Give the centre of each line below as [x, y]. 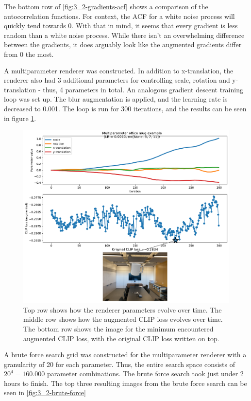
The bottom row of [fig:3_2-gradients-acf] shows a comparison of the [106, 6]
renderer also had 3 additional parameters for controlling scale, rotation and [117, 80]
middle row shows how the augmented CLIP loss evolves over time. [123, 319]
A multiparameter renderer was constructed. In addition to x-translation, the [119, 70]
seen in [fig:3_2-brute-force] [45, 392]
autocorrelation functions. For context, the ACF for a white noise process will [119, 16]
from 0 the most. [29, 54]
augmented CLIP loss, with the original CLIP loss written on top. [121, 338]
